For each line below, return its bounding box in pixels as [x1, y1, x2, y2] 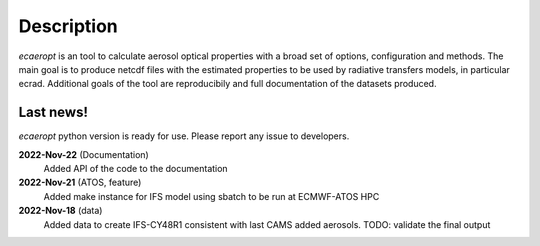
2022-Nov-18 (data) [18, 205, 103, 217]
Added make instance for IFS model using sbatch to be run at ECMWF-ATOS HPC [43, 190, 380, 202]
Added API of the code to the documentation [43, 163, 229, 175]
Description [18, 15, 119, 37]
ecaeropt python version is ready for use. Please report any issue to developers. [18, 130, 350, 142]
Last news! [18, 104, 89, 121]
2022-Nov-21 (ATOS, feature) [18, 176, 142, 189]
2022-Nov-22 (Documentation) [18, 148, 149, 160]
